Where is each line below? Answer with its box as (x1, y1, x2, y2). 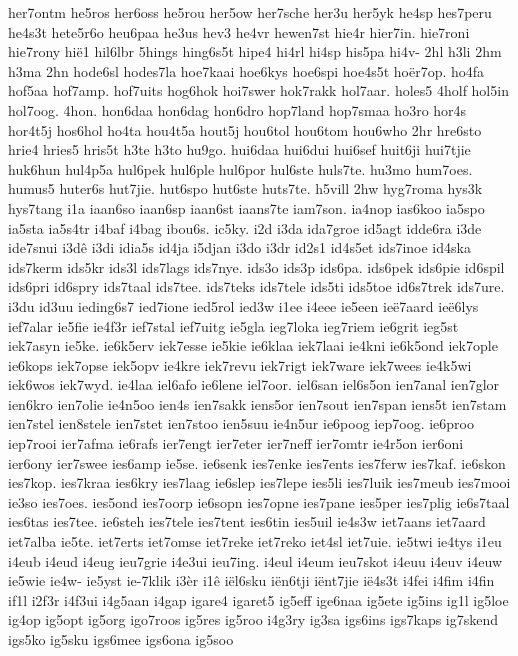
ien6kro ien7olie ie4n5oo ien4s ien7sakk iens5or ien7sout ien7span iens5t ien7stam (8, 393, 507, 414)
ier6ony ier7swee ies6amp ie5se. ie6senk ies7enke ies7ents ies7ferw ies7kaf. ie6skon (8, 452, 506, 473)
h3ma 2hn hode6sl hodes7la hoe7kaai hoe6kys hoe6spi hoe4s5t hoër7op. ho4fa (8, 60, 485, 81)
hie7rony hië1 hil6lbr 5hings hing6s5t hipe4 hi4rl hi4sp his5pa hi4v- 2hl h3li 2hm (8, 41, 502, 62)
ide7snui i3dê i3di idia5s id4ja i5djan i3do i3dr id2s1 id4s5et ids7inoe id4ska (8, 237, 471, 258)
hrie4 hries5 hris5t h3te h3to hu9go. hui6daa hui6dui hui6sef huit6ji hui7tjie (8, 139, 471, 160)
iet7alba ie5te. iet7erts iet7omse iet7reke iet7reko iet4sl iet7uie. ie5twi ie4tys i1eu (8, 531, 502, 552)
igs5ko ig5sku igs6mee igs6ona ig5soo (8, 629, 234, 649)
